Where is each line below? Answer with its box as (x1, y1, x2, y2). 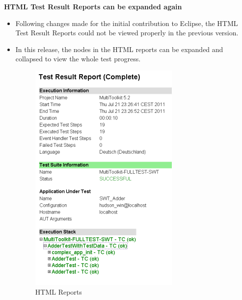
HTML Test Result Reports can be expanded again (4, 1, 182, 11)
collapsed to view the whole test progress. (15, 54, 141, 64)
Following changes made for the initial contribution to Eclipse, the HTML (15, 18, 238, 28)
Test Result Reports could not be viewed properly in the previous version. (15, 27, 239, 38)
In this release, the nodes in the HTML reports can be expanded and (15, 44, 223, 54)
